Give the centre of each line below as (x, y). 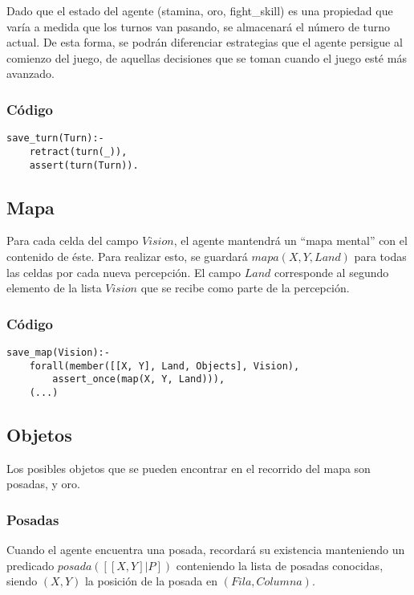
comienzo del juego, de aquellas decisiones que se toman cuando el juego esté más (207, 57)
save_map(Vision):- (58, 352)
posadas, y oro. (43, 484)
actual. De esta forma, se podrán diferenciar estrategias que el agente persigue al (205, 42)
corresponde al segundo (332, 272)
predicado (30, 565)
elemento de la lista (54, 288)
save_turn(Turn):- (55, 139)
